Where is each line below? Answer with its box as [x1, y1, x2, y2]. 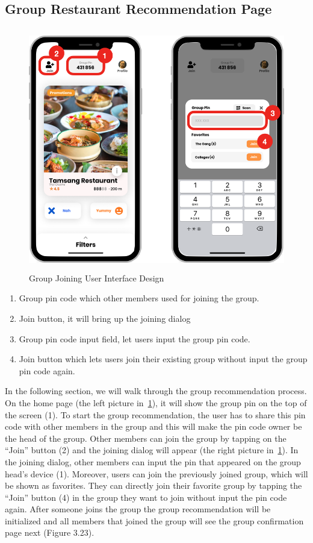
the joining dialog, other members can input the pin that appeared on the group [5, 455, 301, 468]
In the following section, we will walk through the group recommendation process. [5, 384, 307, 397]
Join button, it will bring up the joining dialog [19, 312, 191, 324]
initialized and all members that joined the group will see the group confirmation [5, 514, 304, 527]
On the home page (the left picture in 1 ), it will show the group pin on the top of [5, 396, 307, 409]
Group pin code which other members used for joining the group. [19, 292, 259, 304]
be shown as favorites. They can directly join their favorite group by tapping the [5, 479, 302, 492]
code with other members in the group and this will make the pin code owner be [5, 420, 302, 433]
